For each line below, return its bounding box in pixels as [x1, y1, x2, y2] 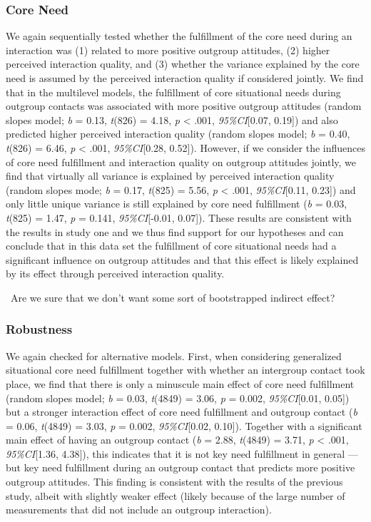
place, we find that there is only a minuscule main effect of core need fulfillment [6, 376, 355, 391]
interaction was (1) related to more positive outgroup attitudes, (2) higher [6, 42, 330, 57]
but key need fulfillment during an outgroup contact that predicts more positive [6, 460, 355, 475]
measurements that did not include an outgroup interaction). [6, 502, 272, 517]
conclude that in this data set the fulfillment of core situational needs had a [6, 238, 337, 253]
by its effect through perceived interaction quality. [6, 266, 225, 281]
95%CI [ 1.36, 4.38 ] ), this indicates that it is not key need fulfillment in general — [6, 446, 358, 461]
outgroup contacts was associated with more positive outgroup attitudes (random [6, 98, 362, 113]
